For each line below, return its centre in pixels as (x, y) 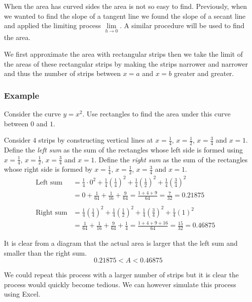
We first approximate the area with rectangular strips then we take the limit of (124, 54)
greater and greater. (204, 73)
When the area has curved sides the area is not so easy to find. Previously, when (126, 6)
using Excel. (22, 294)
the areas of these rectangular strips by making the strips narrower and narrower (126, 63)
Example (22, 95)
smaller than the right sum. (45, 252)
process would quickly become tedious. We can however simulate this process (120, 284)
